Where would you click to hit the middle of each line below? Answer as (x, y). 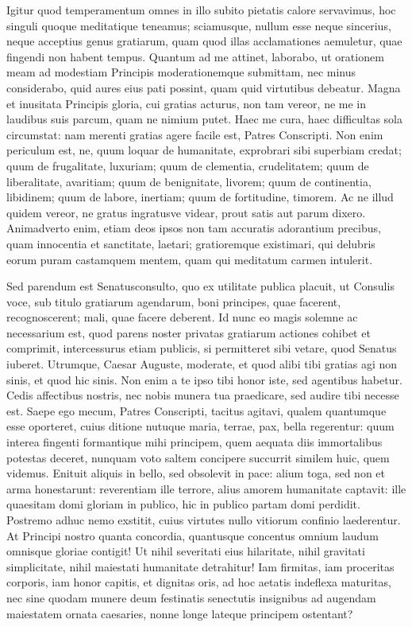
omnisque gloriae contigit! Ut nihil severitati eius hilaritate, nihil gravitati (186, 551)
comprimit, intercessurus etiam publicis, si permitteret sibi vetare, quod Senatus (202, 348)
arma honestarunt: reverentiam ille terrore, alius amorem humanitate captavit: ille (206, 488)
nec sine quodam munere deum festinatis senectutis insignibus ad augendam (191, 597)
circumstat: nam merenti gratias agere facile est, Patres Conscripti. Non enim (195, 134)
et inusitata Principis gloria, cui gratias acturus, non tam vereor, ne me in (187, 103)
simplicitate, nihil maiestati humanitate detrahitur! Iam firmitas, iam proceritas (200, 566)
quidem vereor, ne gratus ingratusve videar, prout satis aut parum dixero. (186, 212)
